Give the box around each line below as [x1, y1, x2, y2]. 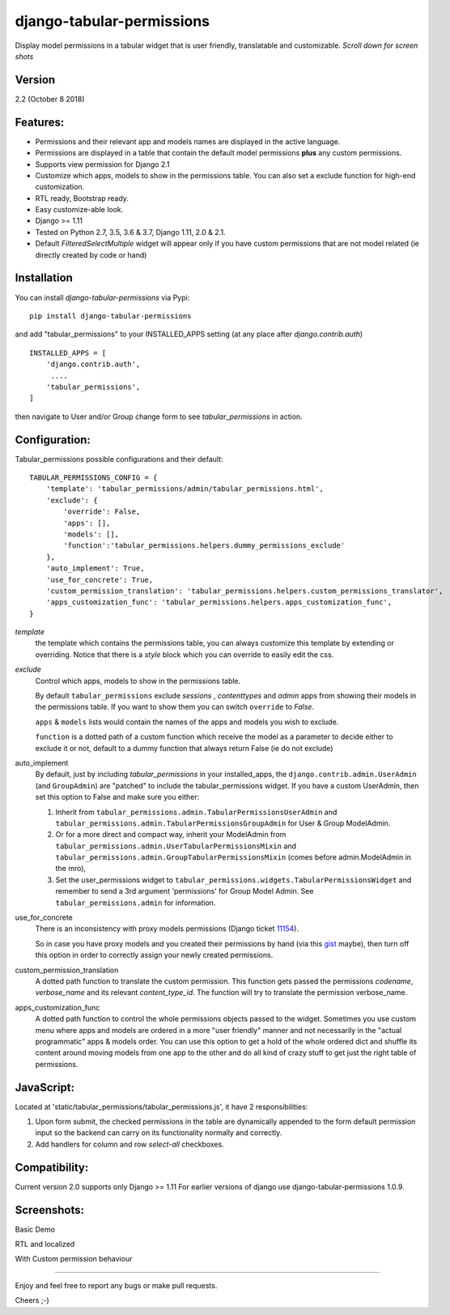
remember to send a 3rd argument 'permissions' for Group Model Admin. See [55, 886, 314, 896]
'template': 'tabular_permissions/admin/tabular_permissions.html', [45, 485, 324, 493]
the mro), [55, 864, 87, 873]
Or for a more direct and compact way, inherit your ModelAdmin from [55, 830, 287, 839]
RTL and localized [15, 1240, 75, 1249]
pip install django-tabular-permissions [29, 311, 192, 320]
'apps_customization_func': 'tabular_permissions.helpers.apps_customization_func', [45, 598, 393, 607]
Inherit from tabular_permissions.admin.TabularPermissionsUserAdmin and [55, 807, 337, 817]
